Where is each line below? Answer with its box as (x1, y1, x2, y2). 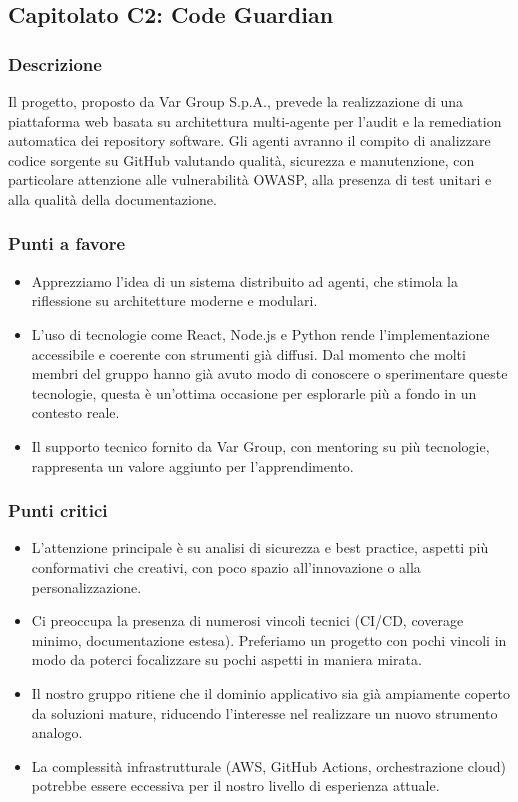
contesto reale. (31, 402, 120, 423)
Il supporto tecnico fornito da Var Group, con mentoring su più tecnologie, (31, 435, 490, 456)
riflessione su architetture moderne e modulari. (31, 290, 318, 311)
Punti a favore (8, 231, 126, 256)
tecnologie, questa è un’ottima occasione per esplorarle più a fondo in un (31, 382, 477, 403)
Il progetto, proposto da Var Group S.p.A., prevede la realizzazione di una (8, 91, 464, 111)
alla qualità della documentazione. (8, 188, 217, 209)
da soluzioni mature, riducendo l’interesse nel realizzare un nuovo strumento (31, 702, 498, 723)
